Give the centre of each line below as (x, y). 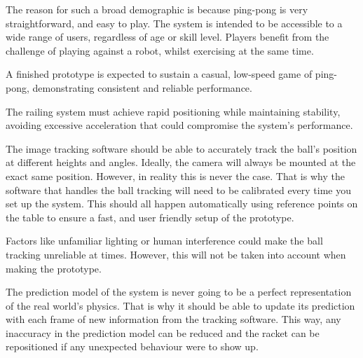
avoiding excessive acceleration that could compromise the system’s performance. (179, 125)
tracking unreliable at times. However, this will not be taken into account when (176, 254)
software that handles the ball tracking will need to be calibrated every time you (179, 190)
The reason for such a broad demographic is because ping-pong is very (157, 9)
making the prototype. (54, 268)
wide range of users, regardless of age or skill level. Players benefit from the (167, 37)
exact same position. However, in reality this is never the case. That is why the (175, 175)
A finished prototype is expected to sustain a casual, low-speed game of (159, 74)
